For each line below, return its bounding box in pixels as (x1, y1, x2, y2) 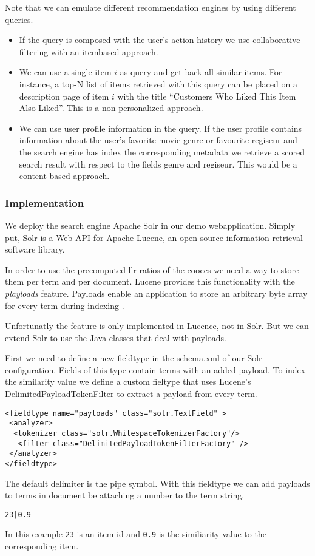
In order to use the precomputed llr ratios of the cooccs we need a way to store (5, 263, 299, 276)
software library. (5, 243, 65, 256)
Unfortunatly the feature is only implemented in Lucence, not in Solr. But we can (5, 319, 309, 332)
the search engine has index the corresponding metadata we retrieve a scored (19, 145, 305, 158)
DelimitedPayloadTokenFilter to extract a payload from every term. (5, 387, 257, 400)
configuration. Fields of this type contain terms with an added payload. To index (5, 363, 306, 376)
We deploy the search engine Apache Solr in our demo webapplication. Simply (5, 219, 296, 231)
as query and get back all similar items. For (120, 66, 282, 78)
